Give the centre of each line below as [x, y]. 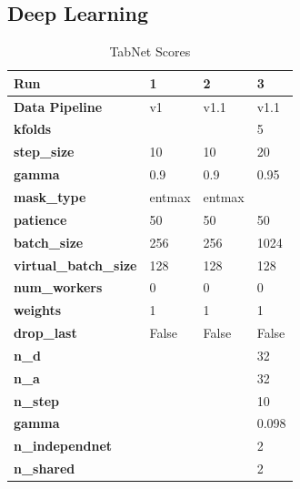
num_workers [58, 287]
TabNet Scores [150, 51]
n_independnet [63, 446]
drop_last [45, 333]
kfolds [33, 129]
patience [40, 219]
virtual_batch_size [75, 265]
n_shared [45, 469]
